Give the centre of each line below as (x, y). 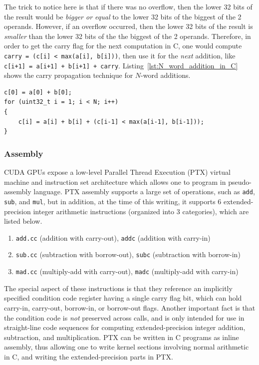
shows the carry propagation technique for (69, 75)
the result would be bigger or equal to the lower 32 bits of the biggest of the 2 (123, 16)
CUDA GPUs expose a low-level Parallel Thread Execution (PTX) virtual (118, 172)
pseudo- (240, 182)
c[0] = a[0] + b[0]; (38, 92)
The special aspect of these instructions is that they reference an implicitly (118, 288)
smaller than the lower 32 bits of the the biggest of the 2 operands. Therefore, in (128, 36)
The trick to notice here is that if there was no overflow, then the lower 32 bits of (128, 6)
